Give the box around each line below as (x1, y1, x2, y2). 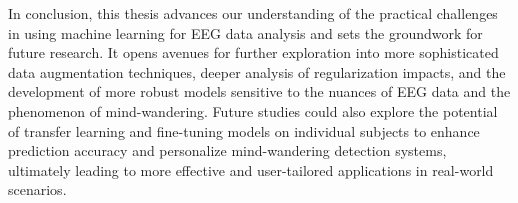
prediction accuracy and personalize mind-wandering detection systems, (8, 140, 447, 161)
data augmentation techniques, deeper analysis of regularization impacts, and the (8, 61, 506, 82)
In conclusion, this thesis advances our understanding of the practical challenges (8, 3, 498, 23)
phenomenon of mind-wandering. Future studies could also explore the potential (8, 100, 498, 121)
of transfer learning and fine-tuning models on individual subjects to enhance (8, 120, 480, 141)
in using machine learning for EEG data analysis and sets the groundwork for (8, 22, 483, 43)
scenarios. (8, 179, 67, 200)
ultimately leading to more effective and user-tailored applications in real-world (8, 159, 494, 180)
